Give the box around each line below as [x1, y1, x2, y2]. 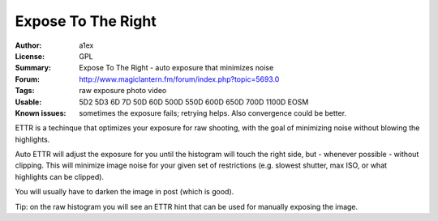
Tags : [15, 86, 35, 96]
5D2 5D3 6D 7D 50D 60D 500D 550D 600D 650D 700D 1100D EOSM [79, 97, 309, 107]
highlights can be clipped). [15, 172, 105, 181]
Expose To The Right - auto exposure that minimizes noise [79, 63, 274, 73]
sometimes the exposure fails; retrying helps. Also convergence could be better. [79, 108, 347, 117]
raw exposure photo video [79, 86, 167, 96]
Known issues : [15, 108, 67, 117]
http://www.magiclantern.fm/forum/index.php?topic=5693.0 [79, 74, 280, 84]
